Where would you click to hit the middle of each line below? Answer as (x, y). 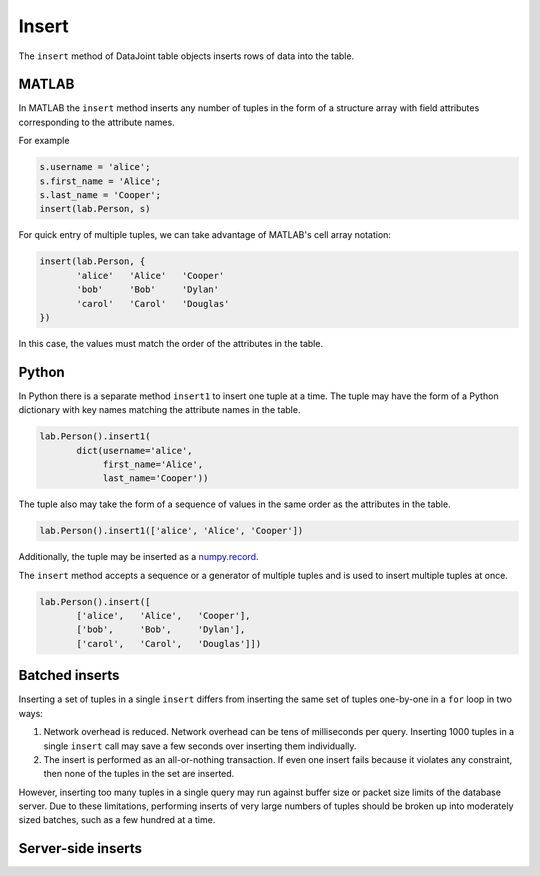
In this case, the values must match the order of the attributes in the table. (171, 343)
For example (44, 141)
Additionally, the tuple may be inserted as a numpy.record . (138, 557)
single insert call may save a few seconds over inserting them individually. (200, 746)
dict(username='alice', (135, 450)
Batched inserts (69, 675)
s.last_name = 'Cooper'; (100, 195)
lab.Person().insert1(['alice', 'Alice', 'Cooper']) (171, 531)
